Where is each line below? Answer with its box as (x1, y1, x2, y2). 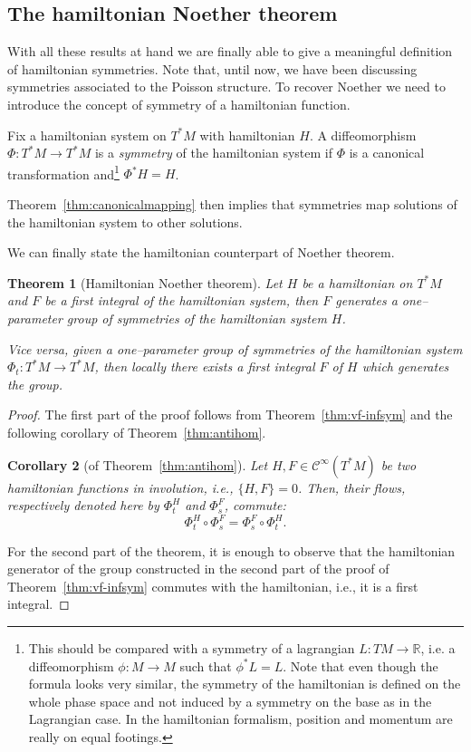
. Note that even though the (283, 656, 438, 675)
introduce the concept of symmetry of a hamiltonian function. (7, 94, 351, 113)
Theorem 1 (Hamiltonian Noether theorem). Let (7, 273, 283, 292)
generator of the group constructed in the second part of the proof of (7, 559, 389, 578)
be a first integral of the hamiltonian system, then (44, 291, 319, 310)
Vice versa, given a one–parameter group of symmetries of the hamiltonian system (7, 339, 463, 358)
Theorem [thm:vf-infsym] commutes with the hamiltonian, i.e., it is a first (7, 576, 418, 595)
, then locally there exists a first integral (94, 357, 315, 376)
